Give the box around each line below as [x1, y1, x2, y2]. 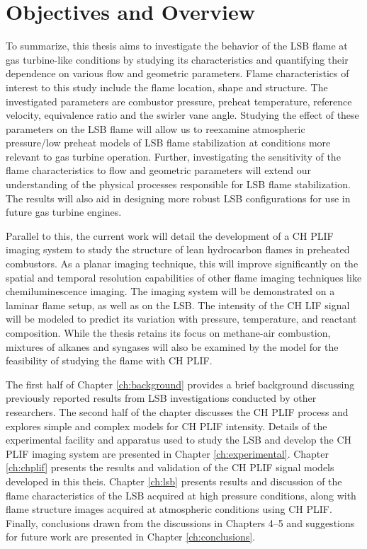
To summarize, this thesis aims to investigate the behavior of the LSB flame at [6, 38, 348, 53]
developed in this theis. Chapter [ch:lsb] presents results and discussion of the [6, 473, 342, 488]
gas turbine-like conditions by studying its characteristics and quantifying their [6, 52, 349, 67]
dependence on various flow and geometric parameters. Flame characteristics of [6, 66, 349, 81]
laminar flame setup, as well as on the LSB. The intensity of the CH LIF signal [6, 297, 350, 312]
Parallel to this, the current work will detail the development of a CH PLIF [6, 228, 334, 243]
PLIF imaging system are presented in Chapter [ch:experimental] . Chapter [6, 446, 329, 461]
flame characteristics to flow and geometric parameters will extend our [6, 163, 311, 178]
